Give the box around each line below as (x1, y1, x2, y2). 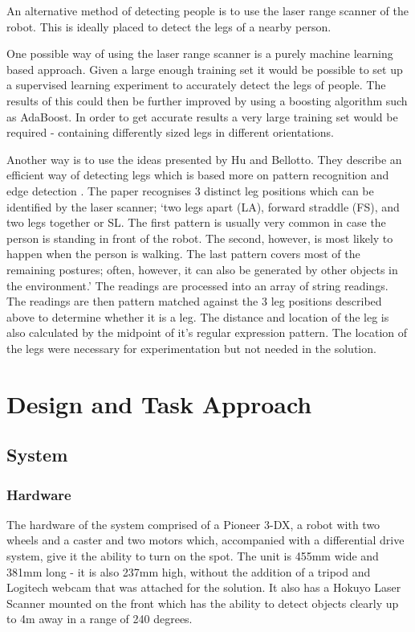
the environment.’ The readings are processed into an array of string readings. (6, 277, 389, 293)
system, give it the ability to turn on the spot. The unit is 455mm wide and (6, 548, 379, 564)
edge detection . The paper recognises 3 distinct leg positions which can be (6, 182, 374, 199)
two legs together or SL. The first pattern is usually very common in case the (6, 214, 386, 231)
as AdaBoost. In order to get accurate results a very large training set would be (6, 108, 398, 125)
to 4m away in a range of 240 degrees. (6, 610, 193, 627)
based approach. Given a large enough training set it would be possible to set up (6, 60, 403, 77)
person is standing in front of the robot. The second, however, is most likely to (6, 229, 393, 246)
